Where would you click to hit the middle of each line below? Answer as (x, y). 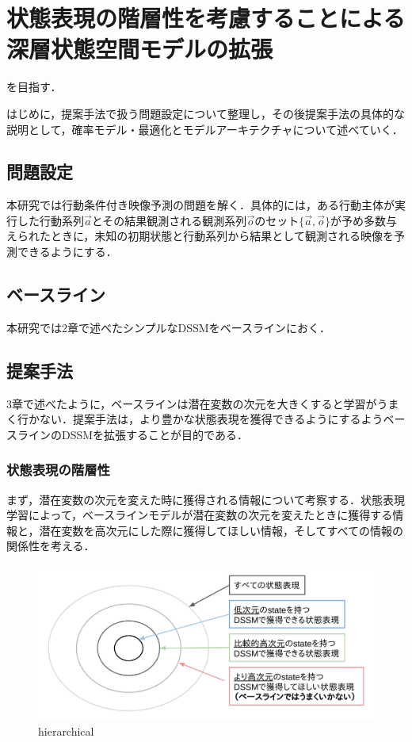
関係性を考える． (51, 546)
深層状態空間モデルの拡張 (140, 49)
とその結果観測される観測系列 (169, 220)
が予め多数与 (363, 220)
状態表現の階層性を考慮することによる (206, 18)
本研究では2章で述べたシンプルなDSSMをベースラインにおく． (168, 327)
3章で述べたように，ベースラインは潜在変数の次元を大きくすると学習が (192, 403)
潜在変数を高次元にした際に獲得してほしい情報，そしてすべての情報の (221, 530)
